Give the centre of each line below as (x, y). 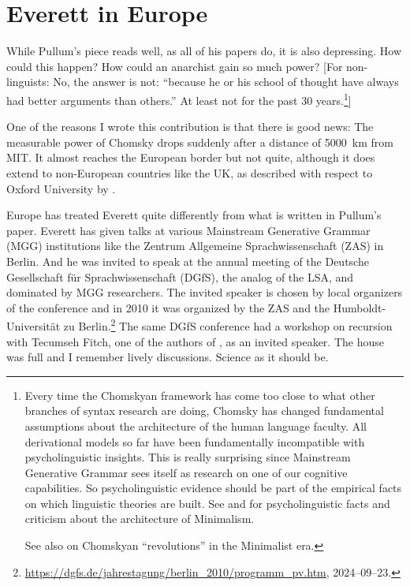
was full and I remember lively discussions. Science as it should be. (168, 357)
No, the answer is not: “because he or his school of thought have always (226, 82)
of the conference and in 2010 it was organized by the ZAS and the (168, 307)
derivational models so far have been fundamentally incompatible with (195, 441)
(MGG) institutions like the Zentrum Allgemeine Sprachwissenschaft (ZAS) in (195, 246)
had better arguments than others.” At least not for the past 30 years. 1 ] (179, 99)
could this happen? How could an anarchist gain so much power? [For (175, 66)
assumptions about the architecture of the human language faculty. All (196, 426)
